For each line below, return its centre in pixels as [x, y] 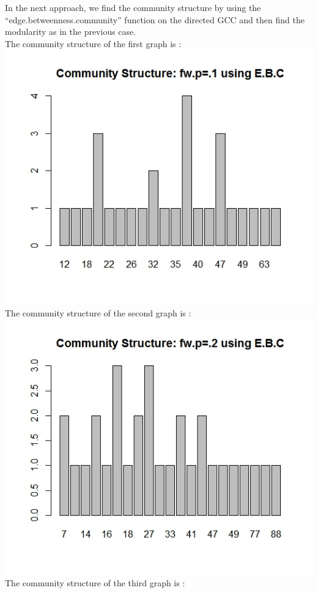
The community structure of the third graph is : [95, 583]
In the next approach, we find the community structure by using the [133, 7]
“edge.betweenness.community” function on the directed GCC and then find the [155, 19]
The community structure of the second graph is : [98, 313]
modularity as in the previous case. [71, 32]
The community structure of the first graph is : [93, 43]
